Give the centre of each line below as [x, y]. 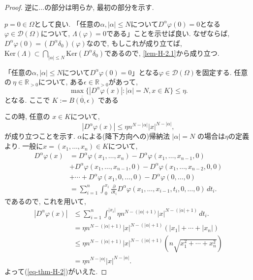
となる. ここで [27, 100]
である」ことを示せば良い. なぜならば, [168, 33]
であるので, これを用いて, [45, 201]
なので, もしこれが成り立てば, [134, 43]
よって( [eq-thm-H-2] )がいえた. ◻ [56, 271]
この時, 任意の [27, 116]
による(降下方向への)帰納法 [126, 136]
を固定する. [213, 72]
